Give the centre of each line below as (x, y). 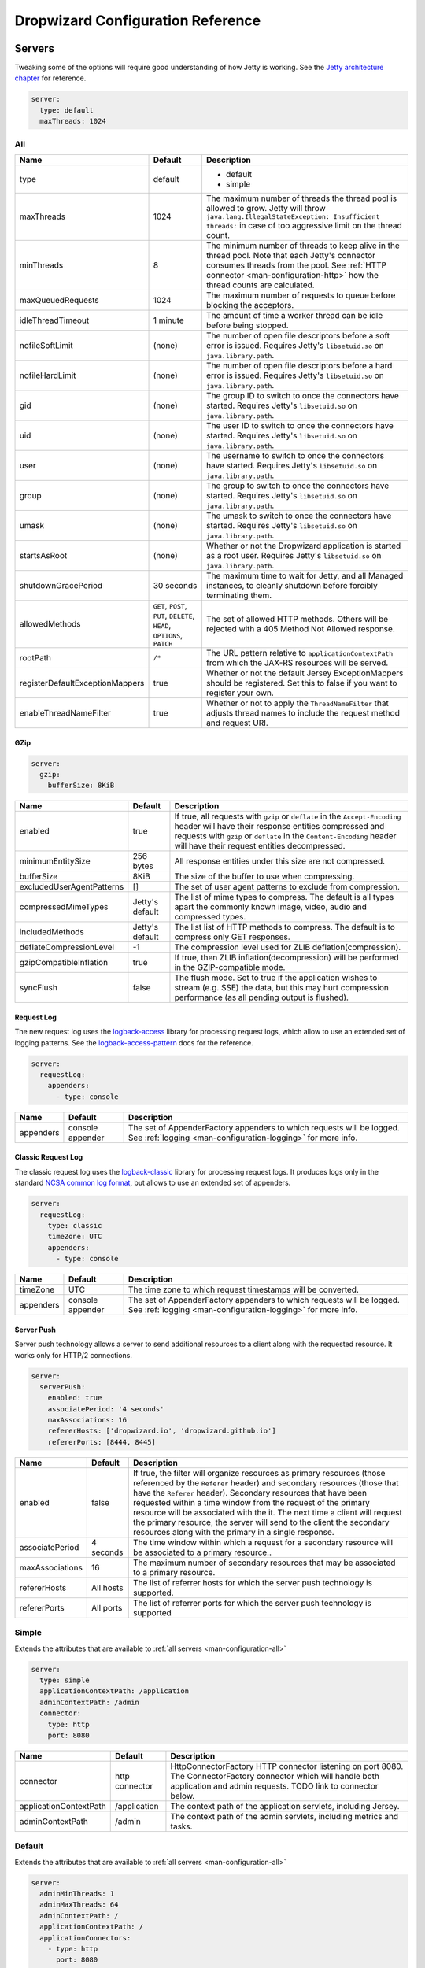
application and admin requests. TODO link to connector (274, 1785)
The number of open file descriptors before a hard (299, 365)
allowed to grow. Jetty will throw (266, 208)
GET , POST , (170, 605)
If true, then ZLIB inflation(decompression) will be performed (286, 958)
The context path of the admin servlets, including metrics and (285, 1816)
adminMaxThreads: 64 (79, 1905)
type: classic (75, 1225)
